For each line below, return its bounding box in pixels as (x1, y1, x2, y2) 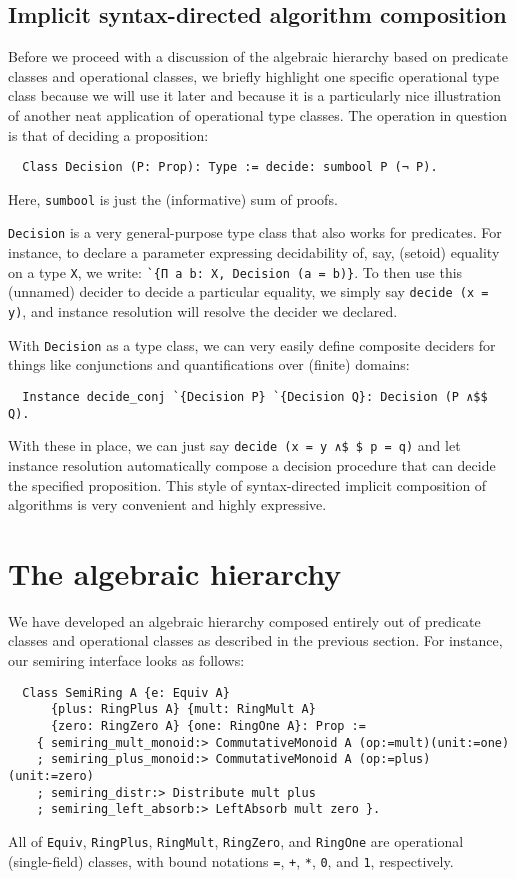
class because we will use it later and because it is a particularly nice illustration (8, 85, 501, 106)
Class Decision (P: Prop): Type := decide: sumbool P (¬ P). (22, 160, 438, 175)
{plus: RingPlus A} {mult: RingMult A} (50, 702, 316, 717)
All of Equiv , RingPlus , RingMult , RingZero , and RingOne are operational (8, 830, 464, 851)
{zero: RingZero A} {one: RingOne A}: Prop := (50, 718, 366, 733)
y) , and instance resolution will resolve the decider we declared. (8, 301, 398, 322)
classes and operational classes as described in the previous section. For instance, (8, 630, 503, 651)
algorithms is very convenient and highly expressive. (8, 494, 327, 515)
